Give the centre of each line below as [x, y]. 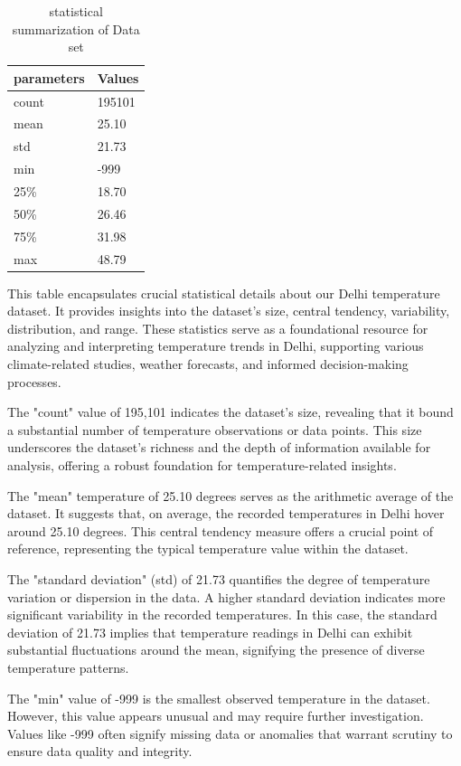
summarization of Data [76, 28]
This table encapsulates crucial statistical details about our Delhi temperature [224, 293]
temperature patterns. [68, 667]
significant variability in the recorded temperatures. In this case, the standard [222, 615]
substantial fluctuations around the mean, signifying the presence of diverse [216, 650]
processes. [34, 381]
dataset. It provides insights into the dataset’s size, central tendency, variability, [229, 311]
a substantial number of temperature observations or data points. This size [215, 429]
